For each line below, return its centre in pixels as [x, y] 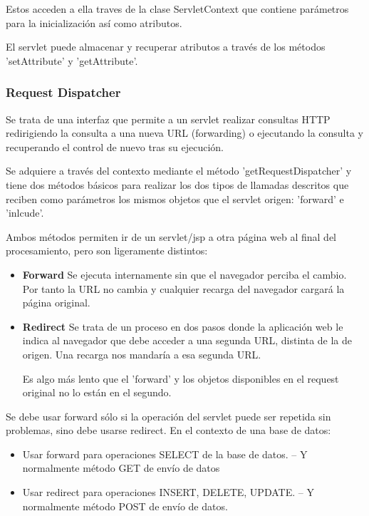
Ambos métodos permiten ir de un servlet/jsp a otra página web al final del [171, 236]
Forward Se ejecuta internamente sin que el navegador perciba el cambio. [184, 274]
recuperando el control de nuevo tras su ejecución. [115, 146]
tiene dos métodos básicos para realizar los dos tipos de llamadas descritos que [177, 184]
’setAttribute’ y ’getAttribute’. [72, 60]
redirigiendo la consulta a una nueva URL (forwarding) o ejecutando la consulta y [185, 133]
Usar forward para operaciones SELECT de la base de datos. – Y [165, 454]
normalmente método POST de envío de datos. [125, 506]
